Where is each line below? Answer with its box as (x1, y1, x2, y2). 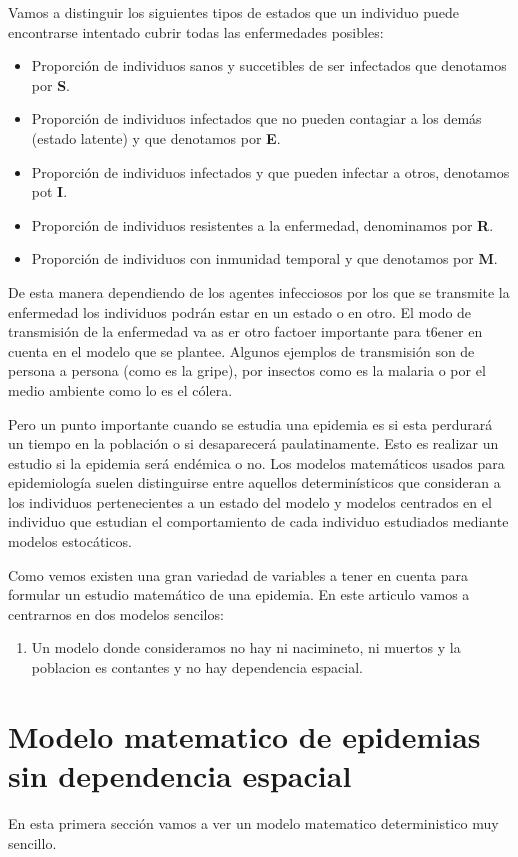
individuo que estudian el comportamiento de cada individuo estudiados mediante (8, 511, 509, 532)
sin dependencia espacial (8, 755, 352, 795)
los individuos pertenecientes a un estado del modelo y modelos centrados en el (8, 491, 492, 512)
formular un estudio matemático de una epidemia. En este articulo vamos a (8, 584, 470, 605)
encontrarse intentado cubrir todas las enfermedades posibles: (8, 21, 384, 42)
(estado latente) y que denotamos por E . (31, 127, 281, 148)
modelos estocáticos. (8, 531, 132, 552)
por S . (31, 74, 70, 95)
